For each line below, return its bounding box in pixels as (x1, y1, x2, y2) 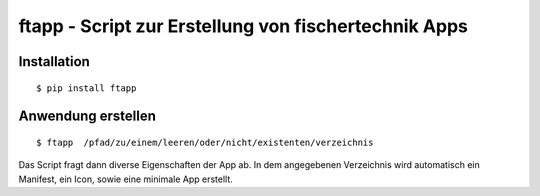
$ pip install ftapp (36, 82, 137, 94)
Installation (18, 53, 90, 70)
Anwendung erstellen (18, 108, 157, 125)
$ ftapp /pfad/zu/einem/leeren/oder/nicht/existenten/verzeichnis (36, 136, 374, 148)
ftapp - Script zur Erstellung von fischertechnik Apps (18, 15, 469, 37)
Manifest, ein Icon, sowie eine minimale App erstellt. (18, 173, 234, 185)
